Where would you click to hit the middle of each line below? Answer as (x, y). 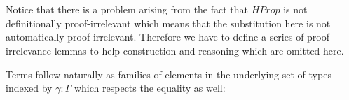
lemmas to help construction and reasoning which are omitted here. (199, 50)
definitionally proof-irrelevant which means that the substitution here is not (168, 23)
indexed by (29, 88)
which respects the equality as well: (150, 88)
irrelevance (29, 50)
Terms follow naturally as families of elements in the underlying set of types (169, 74)
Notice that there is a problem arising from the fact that (127, 9)
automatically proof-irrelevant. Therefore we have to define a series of (155, 37)
